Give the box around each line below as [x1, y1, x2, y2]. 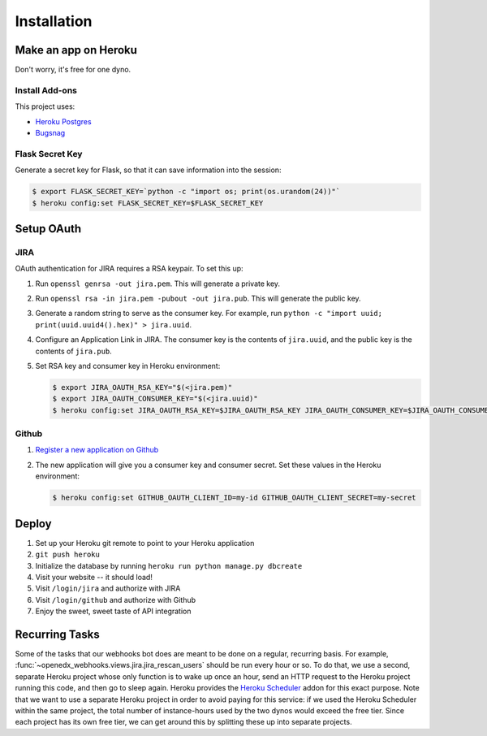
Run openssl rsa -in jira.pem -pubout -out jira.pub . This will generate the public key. [35, 293, 361, 304]
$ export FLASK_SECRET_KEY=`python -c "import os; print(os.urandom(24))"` [32, 187, 341, 197]
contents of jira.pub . [35, 346, 113, 356]
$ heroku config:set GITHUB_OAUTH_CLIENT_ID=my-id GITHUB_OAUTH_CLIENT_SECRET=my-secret [52, 493, 417, 503]
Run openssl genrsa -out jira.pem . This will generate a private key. [35, 279, 280, 288]
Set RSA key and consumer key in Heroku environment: [35, 361, 221, 370]
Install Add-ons [15, 84, 77, 96]
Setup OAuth [15, 222, 82, 236]
